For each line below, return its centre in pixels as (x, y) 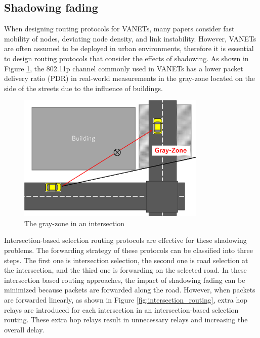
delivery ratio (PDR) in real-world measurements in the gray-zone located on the (130, 78)
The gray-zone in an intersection (75, 223)
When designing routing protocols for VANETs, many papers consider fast (119, 29)
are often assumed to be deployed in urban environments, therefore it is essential (129, 48)
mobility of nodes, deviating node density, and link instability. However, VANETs (130, 38)
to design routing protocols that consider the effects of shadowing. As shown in (126, 58)
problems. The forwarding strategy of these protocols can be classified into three (128, 250)
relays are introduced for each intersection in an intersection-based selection (121, 309)
